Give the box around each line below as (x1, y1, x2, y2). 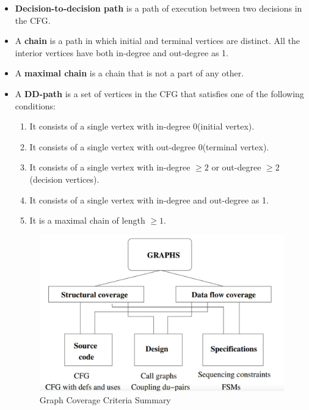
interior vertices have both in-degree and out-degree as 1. (15, 46, 228, 59)
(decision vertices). (29, 172, 100, 185)
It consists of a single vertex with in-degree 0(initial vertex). (29, 120, 255, 133)
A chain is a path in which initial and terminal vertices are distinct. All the (15, 34, 300, 47)
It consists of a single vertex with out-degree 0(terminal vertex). (29, 140, 269, 153)
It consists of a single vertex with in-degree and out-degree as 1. (29, 193, 269, 206)
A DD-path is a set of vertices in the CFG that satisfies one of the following (15, 87, 304, 100)
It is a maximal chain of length (29, 214, 145, 227)
